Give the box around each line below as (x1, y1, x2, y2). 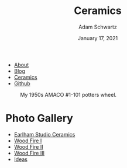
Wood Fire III (13, 149, 45, 156)
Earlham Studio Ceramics (13, 131, 75, 138)
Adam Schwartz (78, 23, 118, 30)
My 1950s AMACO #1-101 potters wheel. (20, 91, 117, 98)
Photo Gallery (5, 112, 74, 125)
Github (13, 80, 30, 87)
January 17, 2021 (77, 34, 118, 41)
